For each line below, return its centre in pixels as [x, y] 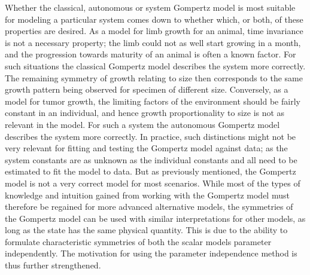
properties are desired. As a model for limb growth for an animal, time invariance [154, 31]
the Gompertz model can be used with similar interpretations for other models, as [155, 218]
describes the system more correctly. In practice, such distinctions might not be [151, 136]
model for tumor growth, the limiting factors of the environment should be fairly [153, 101]
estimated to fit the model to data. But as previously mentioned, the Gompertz [151, 171]
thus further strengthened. [53, 265]
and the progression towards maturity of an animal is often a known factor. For [151, 54]
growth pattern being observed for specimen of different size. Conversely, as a [147, 89]
